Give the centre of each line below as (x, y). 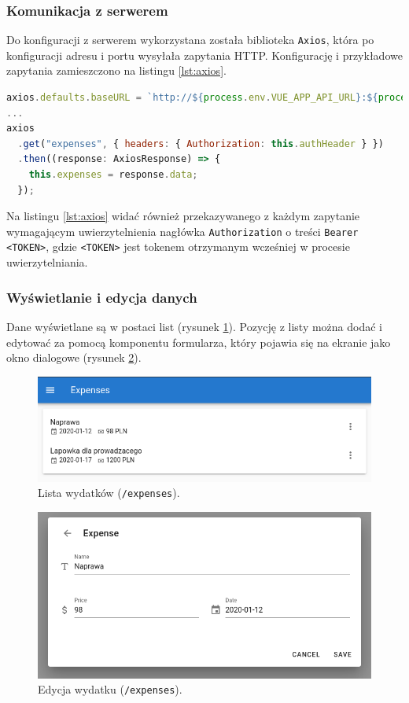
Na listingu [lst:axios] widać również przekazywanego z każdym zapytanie (183, 216)
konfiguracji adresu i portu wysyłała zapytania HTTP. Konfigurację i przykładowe (204, 55)
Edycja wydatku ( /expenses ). (110, 689)
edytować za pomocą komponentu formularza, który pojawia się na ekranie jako (199, 342)
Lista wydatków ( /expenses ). (109, 493)
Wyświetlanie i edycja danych (102, 297)
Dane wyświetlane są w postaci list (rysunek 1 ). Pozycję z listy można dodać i (195, 326)
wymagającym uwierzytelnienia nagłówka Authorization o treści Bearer (182, 231)
